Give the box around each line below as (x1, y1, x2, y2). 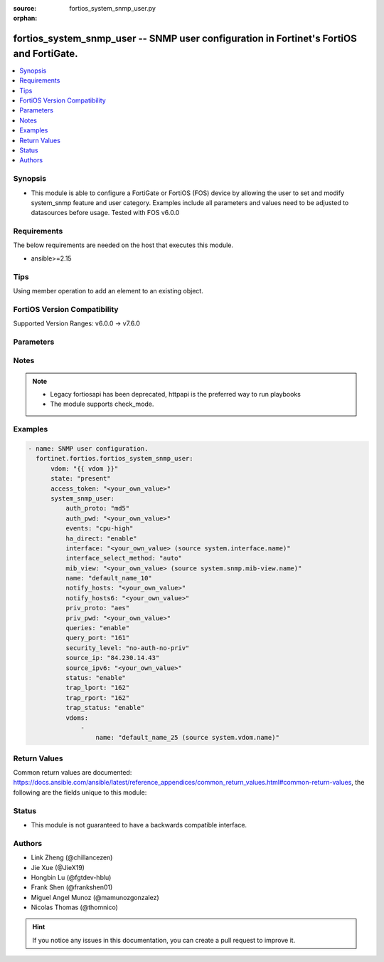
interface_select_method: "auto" (65, 554, 183, 563)
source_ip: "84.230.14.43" (65, 654, 160, 662)
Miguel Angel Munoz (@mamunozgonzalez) (31, 893, 159, 901)
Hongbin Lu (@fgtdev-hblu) (31, 873, 112, 882)
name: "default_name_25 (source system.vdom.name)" (95, 733, 280, 742)
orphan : (13, 14, 38, 23)
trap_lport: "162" (65, 684, 130, 692)
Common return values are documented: (13, 768, 132, 777)
